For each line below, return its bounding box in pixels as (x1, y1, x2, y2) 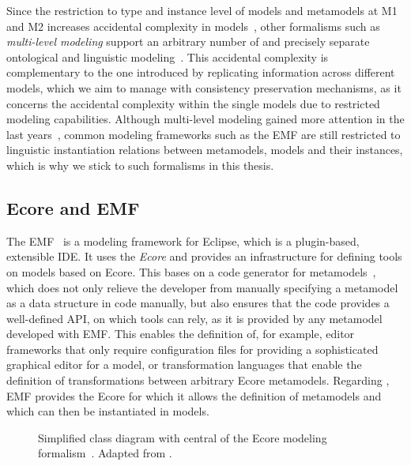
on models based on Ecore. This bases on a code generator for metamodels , (6, 263, 376, 280)
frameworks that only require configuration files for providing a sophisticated (6, 340, 379, 357)
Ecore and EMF (6, 195, 140, 220)
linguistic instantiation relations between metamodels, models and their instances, (6, 141, 403, 158)
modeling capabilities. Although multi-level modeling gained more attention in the (6, 111, 405, 127)
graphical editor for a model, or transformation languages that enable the (6, 356, 362, 373)
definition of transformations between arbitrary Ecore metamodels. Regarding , (6, 372, 390, 389)
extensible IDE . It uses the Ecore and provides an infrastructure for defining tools (6, 248, 402, 265)
